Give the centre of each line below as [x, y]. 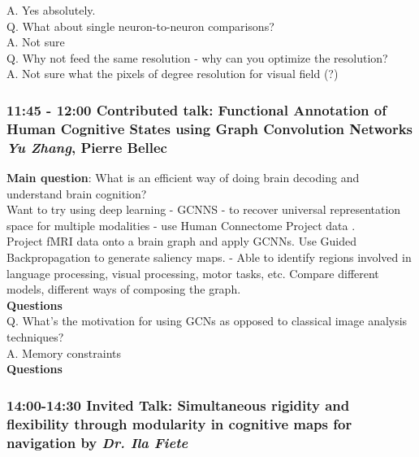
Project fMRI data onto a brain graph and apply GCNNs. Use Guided [182, 241]
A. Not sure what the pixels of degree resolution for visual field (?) [173, 74]
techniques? [35, 336]
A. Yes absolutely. [51, 10]
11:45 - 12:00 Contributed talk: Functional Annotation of [197, 109]
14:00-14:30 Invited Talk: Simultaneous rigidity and [178, 405]
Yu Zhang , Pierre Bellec [87, 147]
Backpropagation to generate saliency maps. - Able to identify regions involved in [209, 257]
